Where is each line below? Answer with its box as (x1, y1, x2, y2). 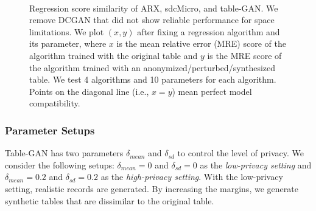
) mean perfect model (172, 85, 252, 97)
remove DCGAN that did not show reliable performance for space (29, 13, 275, 26)
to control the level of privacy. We (177, 147, 304, 159)
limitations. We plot (29, 25, 104, 38)
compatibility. (29, 97, 80, 109)
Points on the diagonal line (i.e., (29, 85, 149, 97)
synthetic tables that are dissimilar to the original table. (5, 194, 214, 207)
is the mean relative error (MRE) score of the (116, 37, 286, 50)
